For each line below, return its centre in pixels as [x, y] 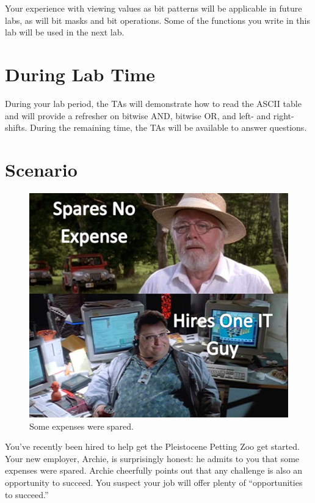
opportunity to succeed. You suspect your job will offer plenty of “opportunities [154, 483]
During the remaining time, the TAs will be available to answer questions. [168, 127]
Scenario [41, 169]
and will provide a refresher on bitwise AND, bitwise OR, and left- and [138, 115]
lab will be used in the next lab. [65, 32]
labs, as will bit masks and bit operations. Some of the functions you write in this [157, 20]
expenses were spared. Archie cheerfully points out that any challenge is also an [154, 470]
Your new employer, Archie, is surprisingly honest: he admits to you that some [152, 458]
